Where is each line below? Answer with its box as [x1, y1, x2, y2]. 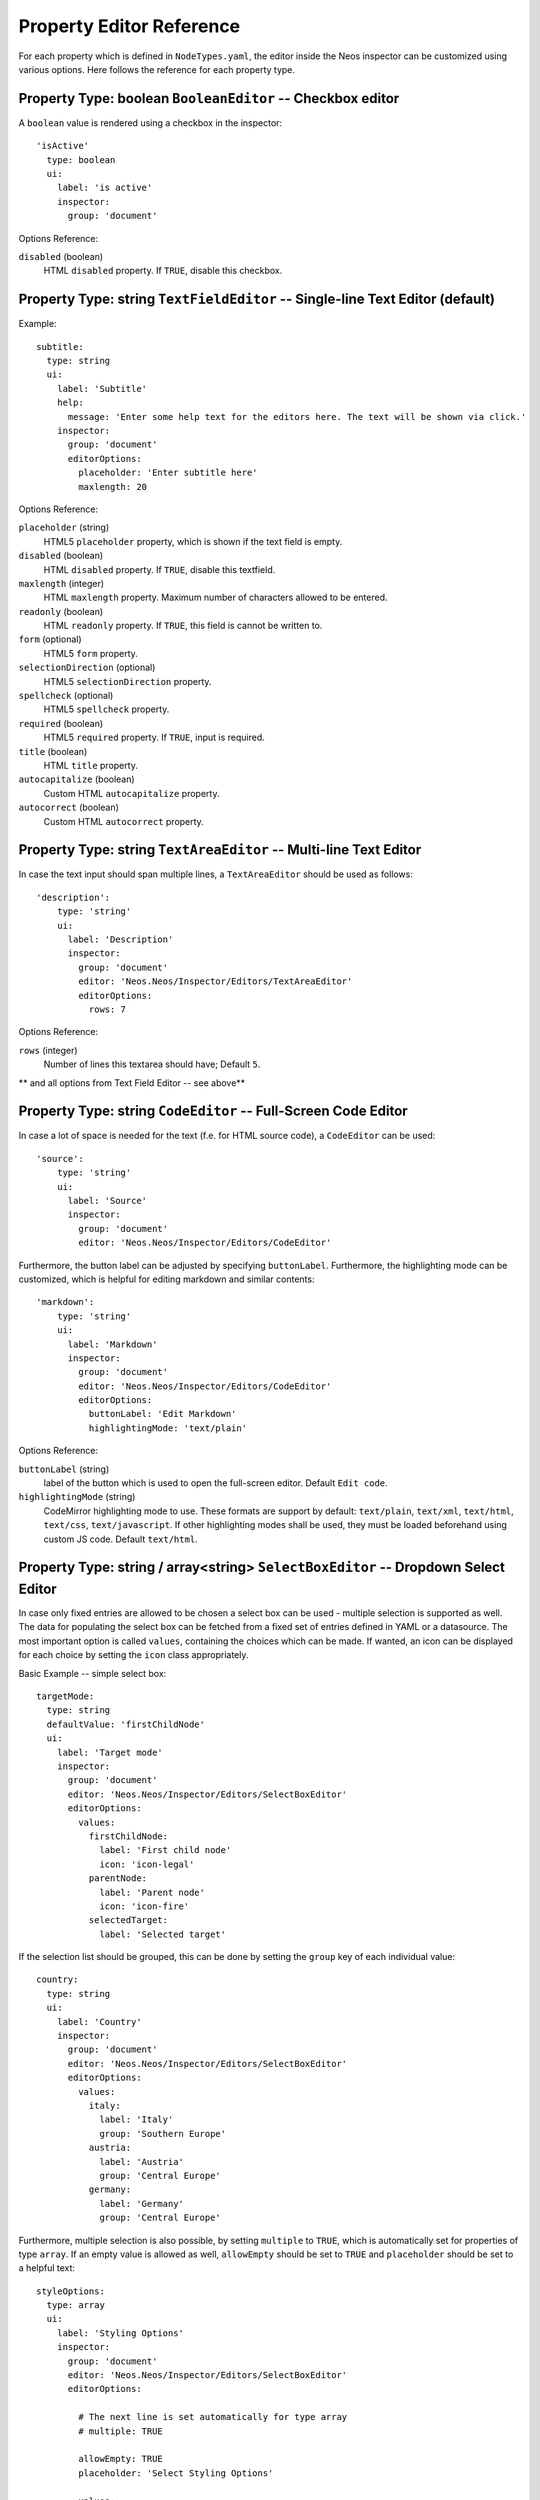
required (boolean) [18, 717, 104, 729]
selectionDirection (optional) [18, 661, 156, 674]
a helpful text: [18, 2262, 75, 2274]
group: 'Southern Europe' [99, 2128, 227, 2139]
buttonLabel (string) [18, 1463, 110, 1475]
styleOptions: [36, 2285, 105, 2297]
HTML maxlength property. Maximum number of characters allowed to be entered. [43, 591, 389, 604]
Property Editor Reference [18, 15, 241, 37]
